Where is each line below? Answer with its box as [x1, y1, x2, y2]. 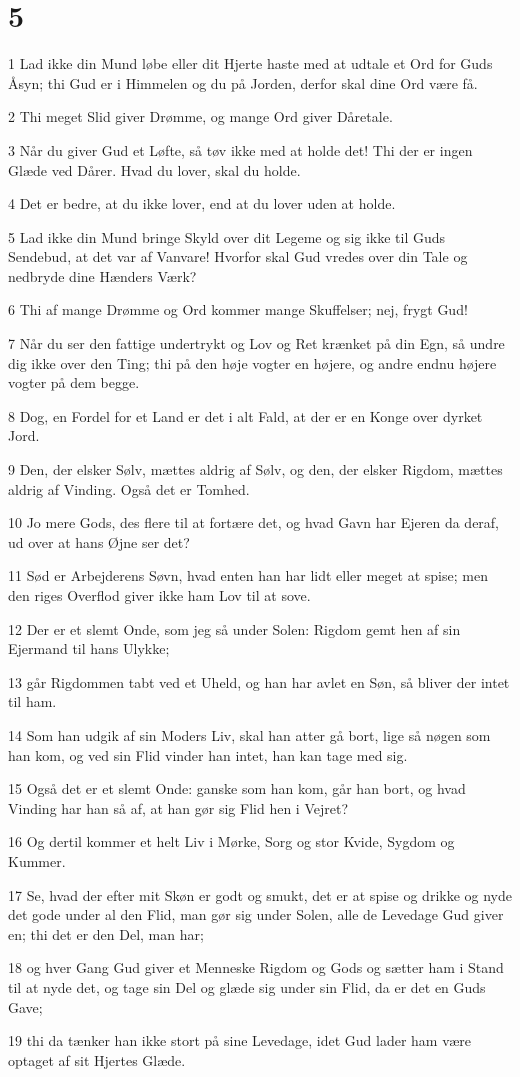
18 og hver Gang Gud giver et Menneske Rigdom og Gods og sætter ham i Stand [8, 957, 504, 978]
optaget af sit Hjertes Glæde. [8, 1049, 186, 1070]
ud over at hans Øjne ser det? [8, 531, 190, 552]
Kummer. [8, 850, 66, 871]
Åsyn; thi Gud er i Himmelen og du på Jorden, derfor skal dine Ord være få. [8, 72, 478, 93]
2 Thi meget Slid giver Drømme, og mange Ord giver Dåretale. [8, 106, 393, 127]
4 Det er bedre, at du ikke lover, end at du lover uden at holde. [8, 193, 396, 214]
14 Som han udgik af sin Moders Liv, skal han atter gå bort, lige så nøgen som [8, 724, 491, 745]
